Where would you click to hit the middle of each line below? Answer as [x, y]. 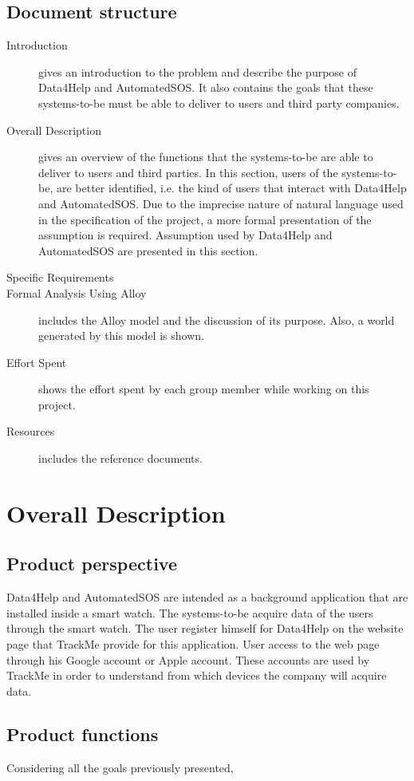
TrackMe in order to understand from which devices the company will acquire [197, 675]
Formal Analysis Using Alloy [77, 292]
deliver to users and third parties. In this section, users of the [188, 172]
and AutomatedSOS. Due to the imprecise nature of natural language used [221, 203]
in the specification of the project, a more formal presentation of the [205, 219]
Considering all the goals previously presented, [120, 767]
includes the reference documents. [120, 458]
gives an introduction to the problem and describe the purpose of [198, 71]
